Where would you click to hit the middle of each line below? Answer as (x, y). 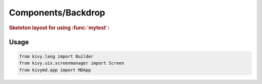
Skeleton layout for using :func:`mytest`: (59, 28)
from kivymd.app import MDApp (55, 70)
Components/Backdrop (57, 13)
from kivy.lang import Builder (57, 56)
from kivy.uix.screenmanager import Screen (72, 63)
